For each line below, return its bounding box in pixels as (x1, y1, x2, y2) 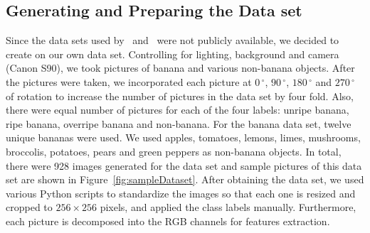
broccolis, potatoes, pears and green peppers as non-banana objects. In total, (6, 143, 342, 158)
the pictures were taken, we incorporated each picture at (6, 74, 252, 89)
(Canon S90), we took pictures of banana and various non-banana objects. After (6, 60, 355, 75)
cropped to (6, 200, 53, 215)
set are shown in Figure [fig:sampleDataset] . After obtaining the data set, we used (6, 172, 364, 187)
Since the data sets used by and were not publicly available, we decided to (6, 33, 339, 48)
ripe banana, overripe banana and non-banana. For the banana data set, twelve (6, 116, 351, 131)
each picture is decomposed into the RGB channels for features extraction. (6, 213, 330, 228)
